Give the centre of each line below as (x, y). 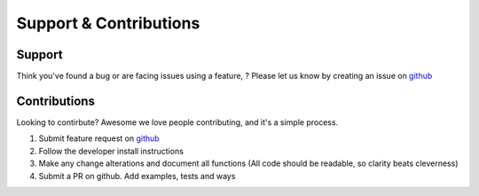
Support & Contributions (108, 23)
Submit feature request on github (99, 138)
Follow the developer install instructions (111, 151)
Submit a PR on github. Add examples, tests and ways (137, 176)
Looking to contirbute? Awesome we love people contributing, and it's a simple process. (177, 122)
